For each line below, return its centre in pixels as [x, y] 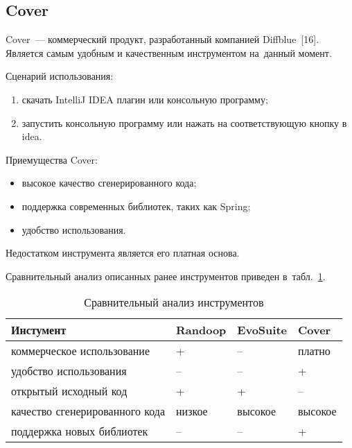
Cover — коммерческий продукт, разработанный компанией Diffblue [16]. [162, 39]
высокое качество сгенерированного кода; [109, 183]
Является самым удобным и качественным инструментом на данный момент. [169, 52]
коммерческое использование [81, 351]
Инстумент [39, 330]
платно [314, 351]
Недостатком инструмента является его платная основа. [123, 253]
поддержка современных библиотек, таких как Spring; [136, 206]
